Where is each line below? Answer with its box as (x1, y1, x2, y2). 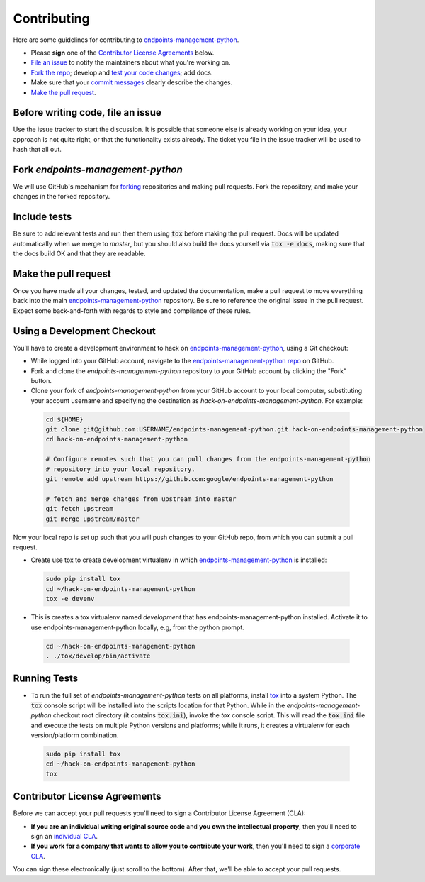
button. (30, 376, 52, 385)
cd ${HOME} (45, 415, 84, 424)
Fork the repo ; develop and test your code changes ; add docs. (30, 68, 213, 77)
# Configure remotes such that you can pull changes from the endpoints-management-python (45, 455, 371, 463)
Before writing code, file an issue (13, 106, 162, 118)
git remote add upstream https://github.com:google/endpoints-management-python (45, 475, 334, 483)
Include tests (13, 211, 72, 223)
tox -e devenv (45, 595, 95, 603)
